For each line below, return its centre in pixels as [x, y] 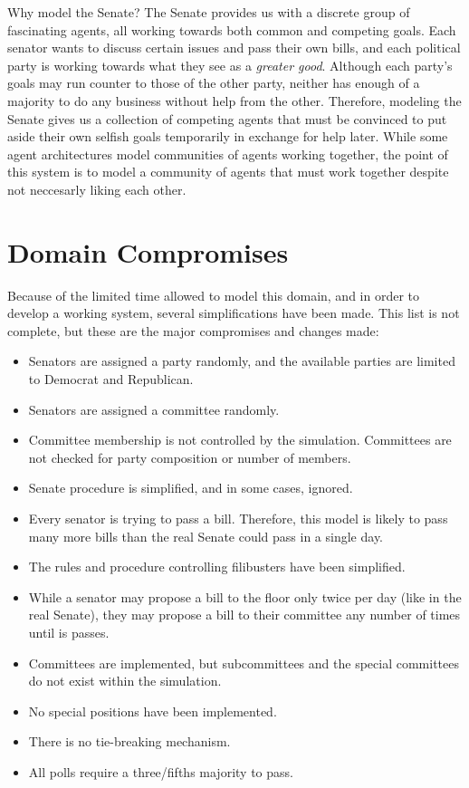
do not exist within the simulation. [125, 681]
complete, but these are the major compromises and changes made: [193, 330]
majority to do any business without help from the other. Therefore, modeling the [234, 100]
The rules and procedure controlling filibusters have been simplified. [217, 567]
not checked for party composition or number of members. [190, 457]
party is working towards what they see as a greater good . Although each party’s [230, 65]
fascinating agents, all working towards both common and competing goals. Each [232, 29]
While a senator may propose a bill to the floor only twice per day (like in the [245, 596]
